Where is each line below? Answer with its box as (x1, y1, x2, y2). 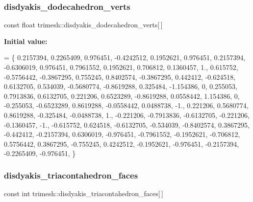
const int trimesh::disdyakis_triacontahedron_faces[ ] (4, 188, 163, 199)
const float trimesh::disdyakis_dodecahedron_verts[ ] (4, 20, 163, 30)
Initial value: (4, 36, 48, 46)
